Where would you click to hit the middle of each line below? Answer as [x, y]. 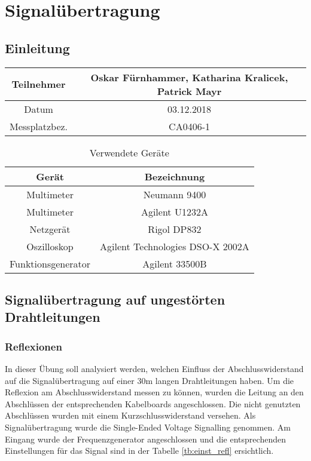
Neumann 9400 [175, 194]
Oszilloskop [50, 246]
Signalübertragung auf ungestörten [115, 299]
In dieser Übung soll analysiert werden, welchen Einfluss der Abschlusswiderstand [154, 368]
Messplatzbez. [39, 126]
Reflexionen [33, 346]
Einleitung [37, 47]
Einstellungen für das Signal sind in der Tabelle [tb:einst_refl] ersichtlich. [139, 451]
